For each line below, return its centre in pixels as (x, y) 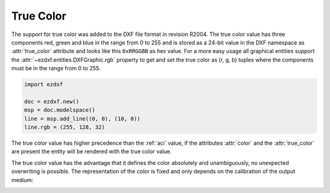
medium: (22, 180)
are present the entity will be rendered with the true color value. (92, 151)
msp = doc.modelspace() (60, 110)
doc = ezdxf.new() (52, 101)
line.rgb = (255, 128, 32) (64, 127)
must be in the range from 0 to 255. (56, 68)
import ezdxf (44, 85)
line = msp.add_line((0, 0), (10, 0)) (82, 118)
